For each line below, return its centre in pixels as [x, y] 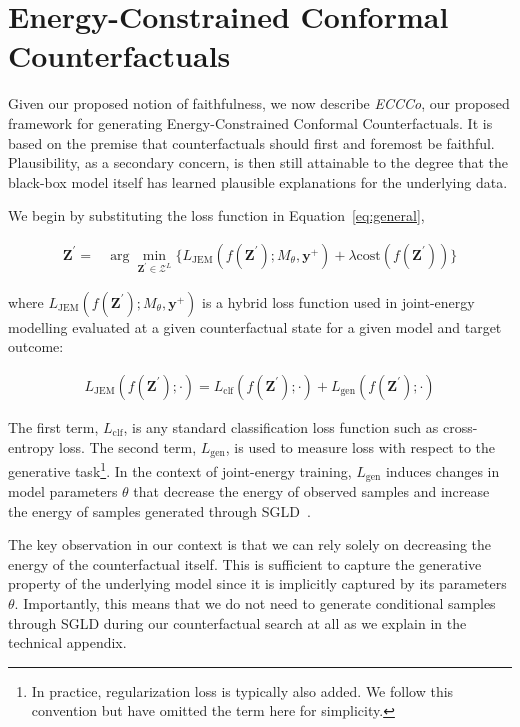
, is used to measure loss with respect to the [360, 446]
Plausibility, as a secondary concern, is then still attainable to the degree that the [258, 162]
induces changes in [442, 470]
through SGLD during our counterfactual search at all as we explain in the [237, 622]
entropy [31, 446]
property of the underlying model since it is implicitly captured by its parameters [257, 583]
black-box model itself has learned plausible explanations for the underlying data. [258, 181]
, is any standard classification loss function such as [281, 426]
